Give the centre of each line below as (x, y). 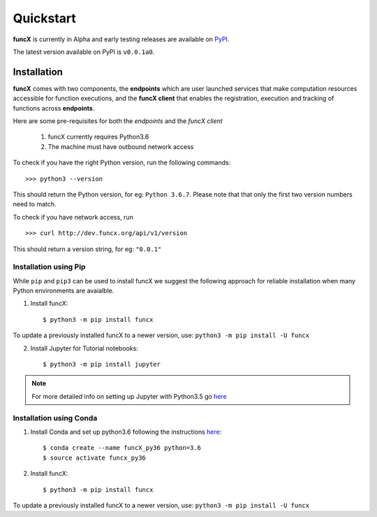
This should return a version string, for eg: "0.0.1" (87, 249)
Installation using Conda (55, 418)
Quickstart (45, 18)
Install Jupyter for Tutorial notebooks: (84, 348)
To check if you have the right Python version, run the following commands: (122, 163)
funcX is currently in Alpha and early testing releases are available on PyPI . (121, 39)
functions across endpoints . (54, 108)
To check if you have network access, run (73, 217)
